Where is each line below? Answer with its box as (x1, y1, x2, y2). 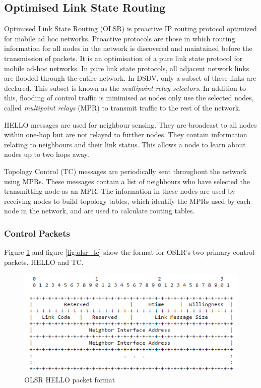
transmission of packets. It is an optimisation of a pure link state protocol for (4, 52, 243, 63)
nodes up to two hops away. (4, 149, 89, 159)
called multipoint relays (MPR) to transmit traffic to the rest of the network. (4, 102, 241, 113)
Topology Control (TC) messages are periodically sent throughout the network (4, 165, 247, 176)
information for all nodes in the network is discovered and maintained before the (4, 43, 252, 53)
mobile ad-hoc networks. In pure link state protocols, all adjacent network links (4, 63, 249, 73)
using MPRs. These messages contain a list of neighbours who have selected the (4, 176, 250, 186)
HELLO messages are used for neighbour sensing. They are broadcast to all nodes (4, 119, 257, 130)
